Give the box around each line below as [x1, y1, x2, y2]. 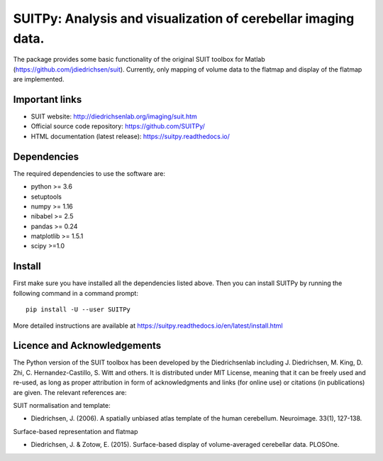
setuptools [30, 192, 62, 201]
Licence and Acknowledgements [13, 340, 162, 352]
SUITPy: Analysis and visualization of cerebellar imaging [13, 11, 355, 26]
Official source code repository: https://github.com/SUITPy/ [30, 122, 206, 130]
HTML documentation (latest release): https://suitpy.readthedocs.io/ [30, 132, 231, 140]
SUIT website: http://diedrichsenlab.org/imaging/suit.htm [30, 112, 198, 121]
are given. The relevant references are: [13, 388, 127, 396]
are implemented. [13, 75, 65, 84]
